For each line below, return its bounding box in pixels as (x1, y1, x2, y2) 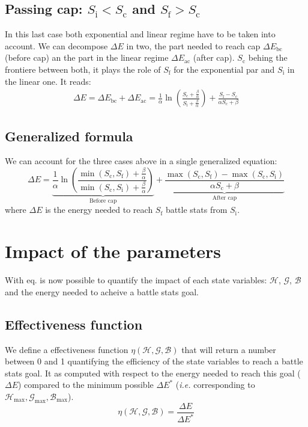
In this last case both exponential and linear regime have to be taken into (5, 28, 276, 40)
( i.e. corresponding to (175, 378, 255, 391)
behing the (248, 51, 288, 64)
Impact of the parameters (5, 239, 221, 263)
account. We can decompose (5, 39, 108, 52)
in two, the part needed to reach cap (126, 39, 261, 52)
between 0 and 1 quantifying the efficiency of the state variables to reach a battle (5, 355, 303, 367)
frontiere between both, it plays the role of (5, 63, 161, 75)
